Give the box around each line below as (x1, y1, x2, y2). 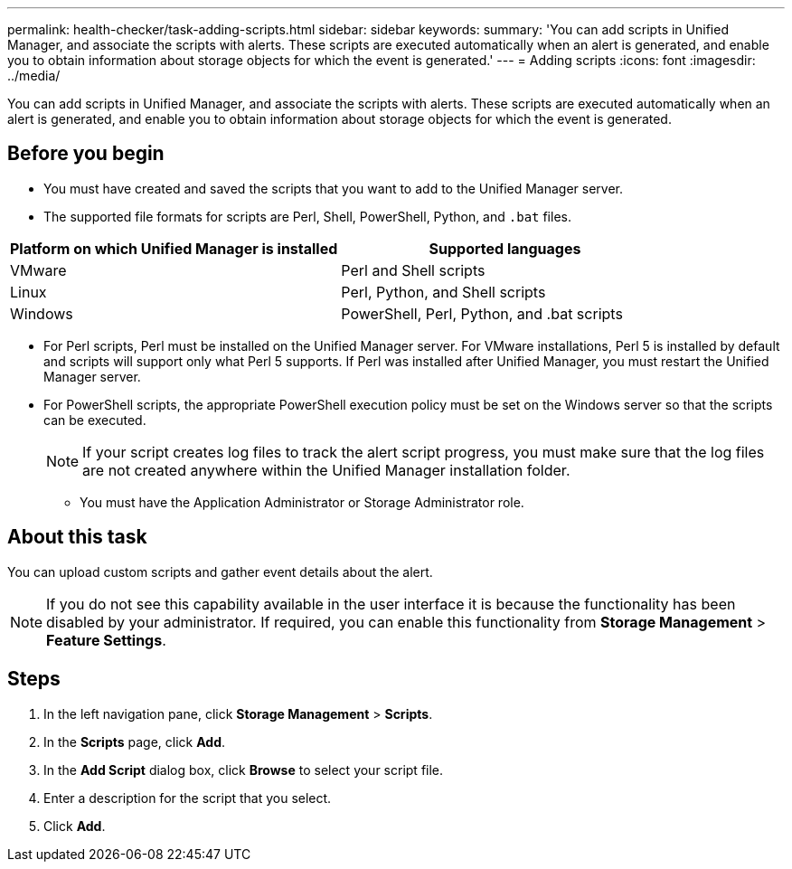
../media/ (7, 68, 61, 83)
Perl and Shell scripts (341, 260, 486, 279)
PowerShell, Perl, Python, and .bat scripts (341, 304, 623, 323)
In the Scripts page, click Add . (43, 733, 226, 750)
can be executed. (43, 411, 146, 428)
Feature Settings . (46, 630, 166, 649)
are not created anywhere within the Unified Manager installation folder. (82, 460, 570, 479)
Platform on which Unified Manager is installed (10, 239, 338, 258)
